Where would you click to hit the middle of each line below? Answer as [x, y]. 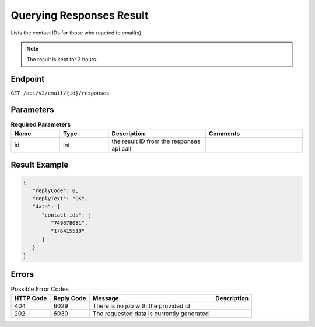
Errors [22, 274]
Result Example [40, 164]
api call [121, 148]
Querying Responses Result [80, 15]
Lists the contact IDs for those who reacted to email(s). [77, 33]
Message [106, 298]
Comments [224, 133]
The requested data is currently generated [151, 314]
